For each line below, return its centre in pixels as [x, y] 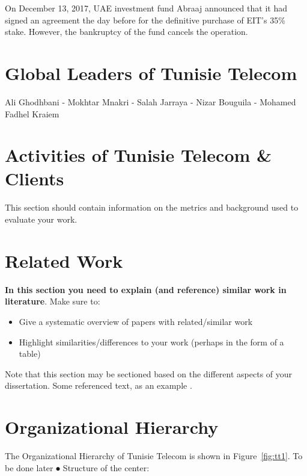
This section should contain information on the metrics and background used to [152, 207]
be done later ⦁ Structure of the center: [77, 467]
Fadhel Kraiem [32, 113]
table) [30, 354]
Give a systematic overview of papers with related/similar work [136, 321]
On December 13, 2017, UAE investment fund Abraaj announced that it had [146, 8]
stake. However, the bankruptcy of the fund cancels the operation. [126, 32]
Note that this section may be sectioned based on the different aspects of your [149, 373]
